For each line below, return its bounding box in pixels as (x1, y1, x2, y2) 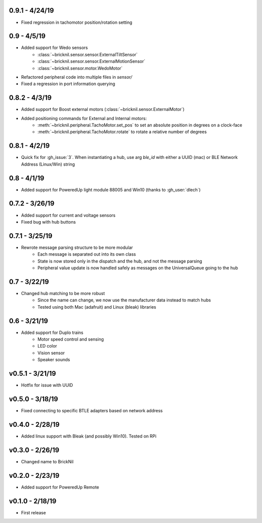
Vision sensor (37, 350, 65, 356)
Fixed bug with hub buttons (21, 219, 76, 225)
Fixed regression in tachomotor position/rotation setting (21, 19, 132, 25)
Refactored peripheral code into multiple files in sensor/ (21, 74, 132, 80)
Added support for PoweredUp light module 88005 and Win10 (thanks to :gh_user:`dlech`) (21, 187, 201, 192)
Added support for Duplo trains (21, 330, 83, 335)
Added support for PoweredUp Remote (21, 484, 99, 490)
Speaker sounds (37, 357, 70, 363)
